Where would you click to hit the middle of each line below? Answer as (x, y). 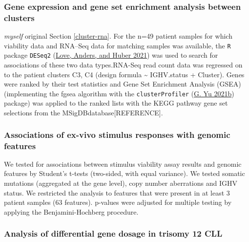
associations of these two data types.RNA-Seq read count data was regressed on (123, 65)
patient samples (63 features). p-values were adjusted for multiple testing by (118, 202)
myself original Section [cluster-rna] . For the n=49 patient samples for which (118, 36)
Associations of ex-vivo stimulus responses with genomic (117, 134)
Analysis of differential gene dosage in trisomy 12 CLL (113, 233)
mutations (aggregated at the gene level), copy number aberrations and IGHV (121, 183)
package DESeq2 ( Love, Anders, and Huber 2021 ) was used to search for (111, 55)
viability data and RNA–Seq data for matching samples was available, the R (117, 45)
